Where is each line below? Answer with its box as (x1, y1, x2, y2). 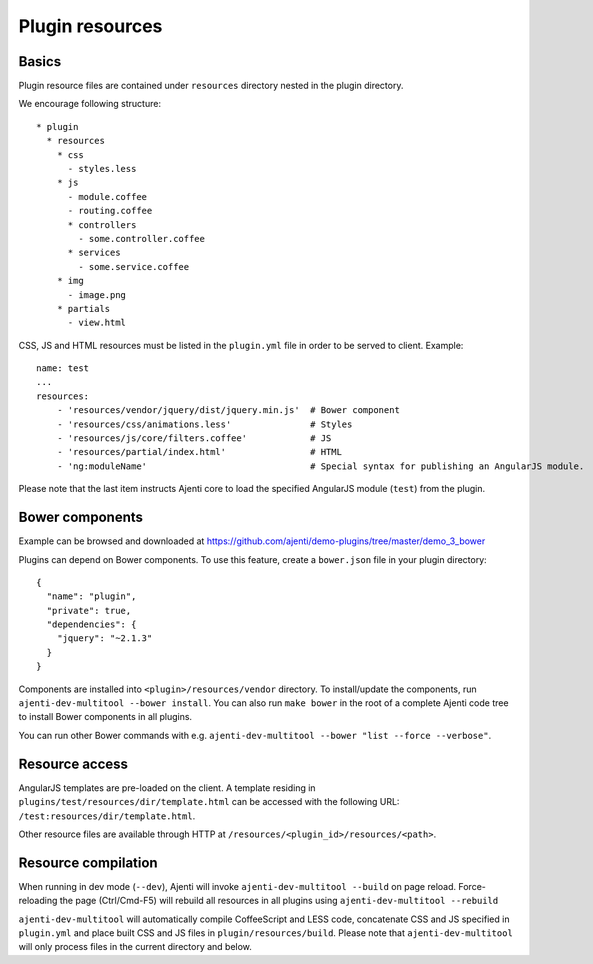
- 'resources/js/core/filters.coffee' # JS (56, 433, 332, 444)
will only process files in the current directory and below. (18, 941, 252, 953)
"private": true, (46, 605, 132, 616)
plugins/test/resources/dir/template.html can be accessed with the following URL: (18, 796, 400, 808)
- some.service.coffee (78, 261, 190, 272)
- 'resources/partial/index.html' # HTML (56, 446, 342, 458)
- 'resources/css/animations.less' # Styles (56, 418, 353, 430)
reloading (18, 895, 58, 907)
